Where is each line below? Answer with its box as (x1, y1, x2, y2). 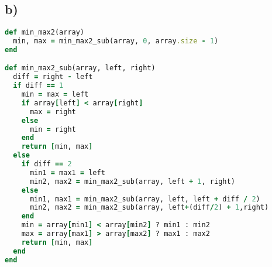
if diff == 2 (21, 160, 72, 169)
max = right (29, 107, 76, 116)
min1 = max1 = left (29, 168, 105, 177)
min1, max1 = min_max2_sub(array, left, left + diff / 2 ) (29, 194, 260, 203)
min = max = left (21, 90, 89, 99)
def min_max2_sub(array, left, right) (5, 64, 156, 73)
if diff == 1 (13, 81, 64, 90)
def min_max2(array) (5, 28, 85, 37)
